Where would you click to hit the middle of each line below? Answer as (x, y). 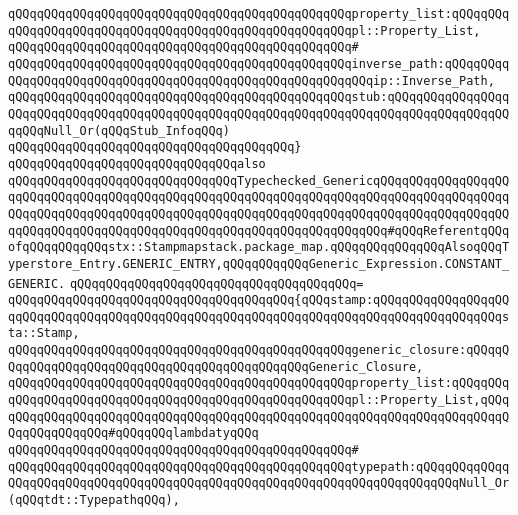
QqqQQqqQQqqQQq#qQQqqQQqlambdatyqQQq (133, 433)
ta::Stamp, (44, 333)
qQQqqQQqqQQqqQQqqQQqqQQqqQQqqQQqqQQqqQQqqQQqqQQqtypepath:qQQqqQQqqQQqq (259, 466)
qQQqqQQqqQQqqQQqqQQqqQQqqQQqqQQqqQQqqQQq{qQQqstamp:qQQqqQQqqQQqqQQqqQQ (259, 300)
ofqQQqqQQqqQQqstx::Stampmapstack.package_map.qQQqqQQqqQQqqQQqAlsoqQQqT (259, 247)
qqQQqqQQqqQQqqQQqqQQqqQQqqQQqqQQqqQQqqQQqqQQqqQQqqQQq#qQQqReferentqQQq (259, 230)
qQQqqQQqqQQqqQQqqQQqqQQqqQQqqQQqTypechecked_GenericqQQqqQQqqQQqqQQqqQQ (259, 180)
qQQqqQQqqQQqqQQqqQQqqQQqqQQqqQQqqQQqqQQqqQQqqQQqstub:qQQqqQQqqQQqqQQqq (259, 97)
